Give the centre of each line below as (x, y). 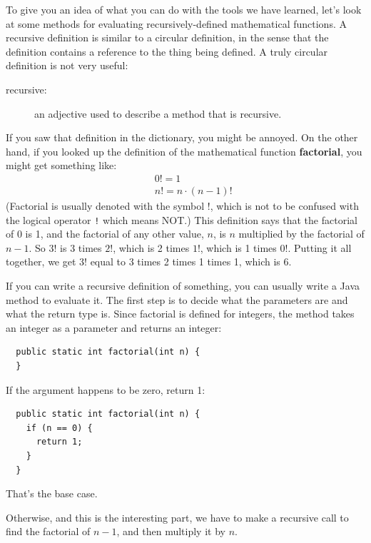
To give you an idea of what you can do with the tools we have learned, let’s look (184, 9)
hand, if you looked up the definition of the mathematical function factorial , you (184, 151)
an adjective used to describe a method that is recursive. (158, 113)
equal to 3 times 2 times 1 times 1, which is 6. (191, 262)
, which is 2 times (151, 247)
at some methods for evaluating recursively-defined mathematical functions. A (176, 23)
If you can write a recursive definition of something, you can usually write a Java (183, 286)
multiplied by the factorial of (301, 234)
